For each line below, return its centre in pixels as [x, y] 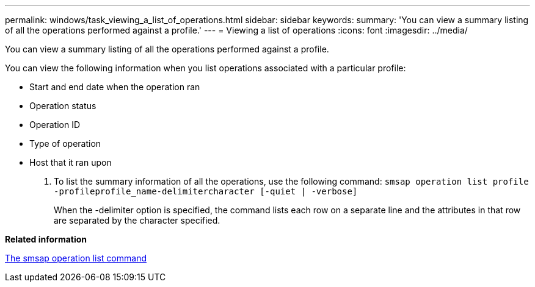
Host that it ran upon [71, 162]
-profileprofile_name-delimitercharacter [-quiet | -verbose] [206, 191]
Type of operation [65, 143]
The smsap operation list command [76, 258]
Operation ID [55, 125]
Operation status [63, 106]
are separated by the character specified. [137, 220]
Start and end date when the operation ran [115, 87]
